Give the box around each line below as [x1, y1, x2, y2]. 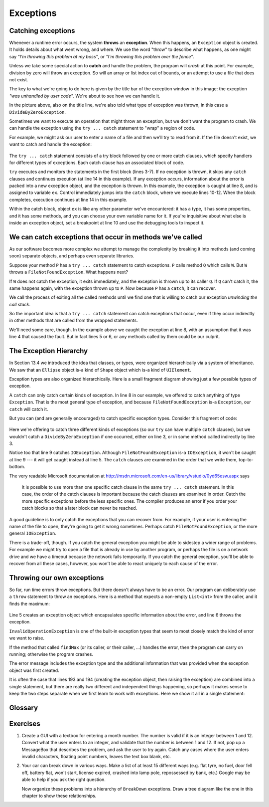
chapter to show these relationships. [21, 793, 97, 799]
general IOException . [9, 530, 57, 536]
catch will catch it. [9, 406, 48, 412]
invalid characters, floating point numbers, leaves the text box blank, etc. [21, 754, 171, 759]
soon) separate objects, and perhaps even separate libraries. [9, 253, 134, 259]
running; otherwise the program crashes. [9, 651, 93, 657]
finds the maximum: [9, 601, 50, 606]
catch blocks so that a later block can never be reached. [21, 505, 137, 511]
